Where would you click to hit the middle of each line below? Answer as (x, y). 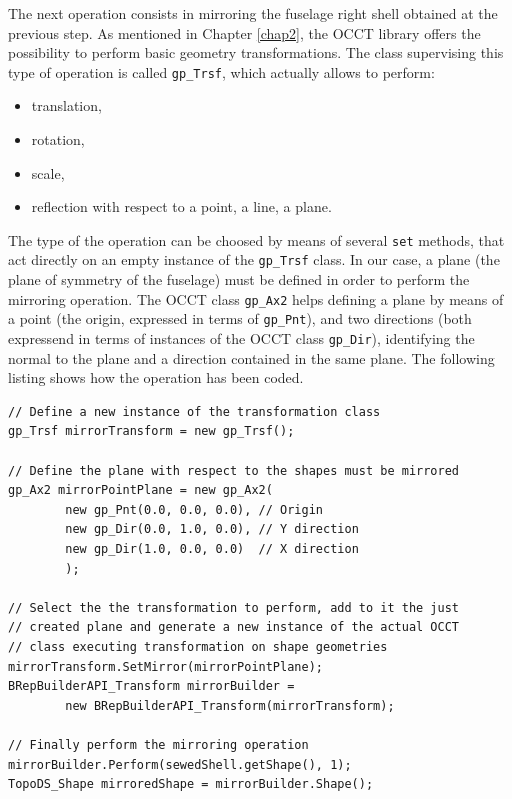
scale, (48, 172)
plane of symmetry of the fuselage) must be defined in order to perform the (239, 279)
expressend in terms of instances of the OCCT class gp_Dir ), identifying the (241, 338)
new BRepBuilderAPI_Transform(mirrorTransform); (230, 705)
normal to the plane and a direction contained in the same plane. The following (251, 357)
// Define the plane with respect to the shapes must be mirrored (234, 470)
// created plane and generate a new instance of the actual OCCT (234, 627)
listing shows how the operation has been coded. (156, 377)
